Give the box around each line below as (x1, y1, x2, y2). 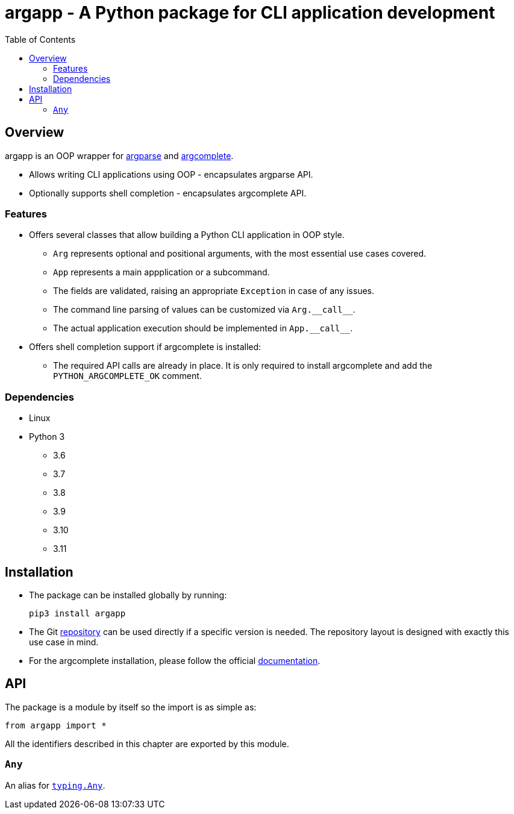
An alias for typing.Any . (5, 780, 105, 791)
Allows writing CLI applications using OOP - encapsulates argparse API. (29, 169, 313, 180)
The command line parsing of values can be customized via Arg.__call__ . (53, 304, 356, 315)
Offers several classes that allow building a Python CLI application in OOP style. (29, 230, 345, 240)
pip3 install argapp (29, 608, 126, 618)
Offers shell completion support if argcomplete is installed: (29, 342, 262, 352)
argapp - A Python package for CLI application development (5, 2, 495, 23)
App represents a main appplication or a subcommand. (53, 267, 270, 278)
